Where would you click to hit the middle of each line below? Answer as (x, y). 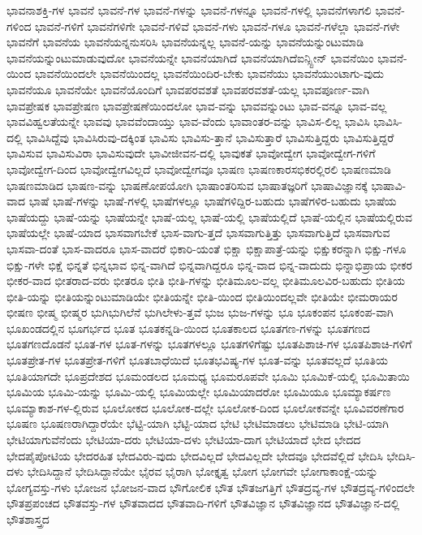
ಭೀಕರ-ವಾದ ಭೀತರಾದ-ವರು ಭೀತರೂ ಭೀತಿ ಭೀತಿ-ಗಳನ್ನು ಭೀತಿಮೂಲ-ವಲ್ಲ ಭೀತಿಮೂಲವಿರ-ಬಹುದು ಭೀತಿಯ (206, 280)
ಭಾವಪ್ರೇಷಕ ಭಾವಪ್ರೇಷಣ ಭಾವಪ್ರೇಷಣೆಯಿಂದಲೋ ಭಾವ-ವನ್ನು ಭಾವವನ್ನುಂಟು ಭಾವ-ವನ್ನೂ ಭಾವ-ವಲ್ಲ (197, 105)
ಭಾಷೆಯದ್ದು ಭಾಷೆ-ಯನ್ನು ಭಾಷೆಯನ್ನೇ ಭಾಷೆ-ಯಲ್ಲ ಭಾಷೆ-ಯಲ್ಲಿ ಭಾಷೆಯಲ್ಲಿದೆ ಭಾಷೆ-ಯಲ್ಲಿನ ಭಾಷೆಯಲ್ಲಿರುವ (210, 216)
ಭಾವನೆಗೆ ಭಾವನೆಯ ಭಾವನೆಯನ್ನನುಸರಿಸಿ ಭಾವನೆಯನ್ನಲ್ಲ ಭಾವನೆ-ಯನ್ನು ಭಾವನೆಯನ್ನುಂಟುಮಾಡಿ (185, 42)
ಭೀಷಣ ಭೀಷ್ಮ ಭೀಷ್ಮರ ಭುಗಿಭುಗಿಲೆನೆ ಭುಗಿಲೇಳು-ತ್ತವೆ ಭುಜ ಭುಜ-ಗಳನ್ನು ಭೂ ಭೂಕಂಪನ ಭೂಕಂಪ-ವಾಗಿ (200, 312)
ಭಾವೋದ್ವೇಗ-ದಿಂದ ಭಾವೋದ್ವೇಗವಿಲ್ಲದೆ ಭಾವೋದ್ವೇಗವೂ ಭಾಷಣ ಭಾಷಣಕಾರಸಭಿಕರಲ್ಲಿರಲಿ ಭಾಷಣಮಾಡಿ (199, 168)
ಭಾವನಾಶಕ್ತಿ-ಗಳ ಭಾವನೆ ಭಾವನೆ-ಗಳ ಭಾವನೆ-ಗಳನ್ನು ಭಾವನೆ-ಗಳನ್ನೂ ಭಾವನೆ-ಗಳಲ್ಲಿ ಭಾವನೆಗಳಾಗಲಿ (189, 10)
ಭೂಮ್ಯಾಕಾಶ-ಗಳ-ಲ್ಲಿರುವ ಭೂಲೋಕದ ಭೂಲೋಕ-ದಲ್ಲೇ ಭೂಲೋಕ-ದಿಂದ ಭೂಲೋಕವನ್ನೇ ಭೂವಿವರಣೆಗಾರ (205, 407)
